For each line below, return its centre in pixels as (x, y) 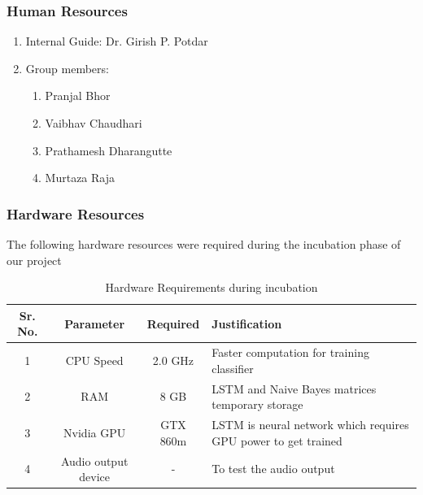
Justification (247, 323)
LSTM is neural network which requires (310, 425)
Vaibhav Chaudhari (94, 123)
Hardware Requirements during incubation (211, 287)
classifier (233, 368)
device (95, 477)
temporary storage (257, 404)
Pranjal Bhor (78, 96)
